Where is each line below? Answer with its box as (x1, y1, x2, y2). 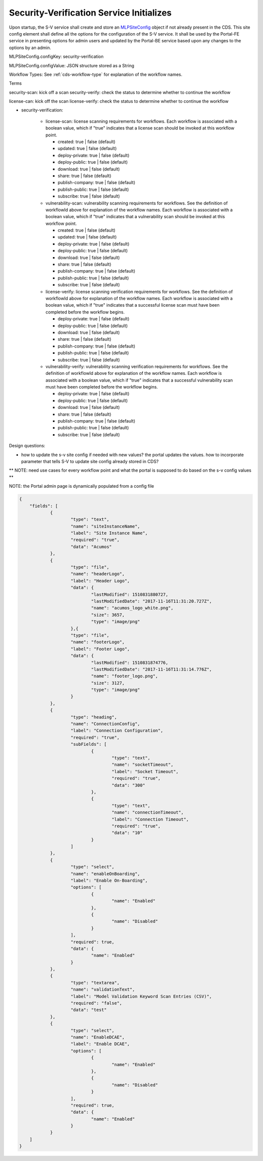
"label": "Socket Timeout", (112, 769, 179, 774)
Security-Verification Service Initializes (9, 7, 172, 18)
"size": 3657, (91, 612, 125, 618)
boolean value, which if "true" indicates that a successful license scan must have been (45, 302, 220, 308)
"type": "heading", (71, 714, 117, 720)
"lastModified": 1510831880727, (91, 591, 169, 597)
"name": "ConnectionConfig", (71, 721, 140, 727)
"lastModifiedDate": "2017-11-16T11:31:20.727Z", (91, 599, 212, 604)
